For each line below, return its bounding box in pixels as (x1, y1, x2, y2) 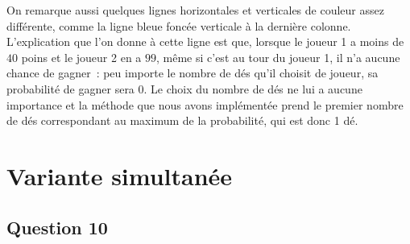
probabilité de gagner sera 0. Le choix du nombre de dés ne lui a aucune (6, 80, 362, 97)
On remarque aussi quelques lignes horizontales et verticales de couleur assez (6, 2, 384, 18)
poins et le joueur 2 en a (21, 48, 142, 65)
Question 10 (6, 214, 108, 239)
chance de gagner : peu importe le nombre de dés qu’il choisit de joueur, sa (6, 64, 379, 81)
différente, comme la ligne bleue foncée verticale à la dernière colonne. (6, 17, 351, 34)
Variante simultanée (6, 159, 233, 192)
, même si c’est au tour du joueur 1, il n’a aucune (156, 48, 400, 65)
